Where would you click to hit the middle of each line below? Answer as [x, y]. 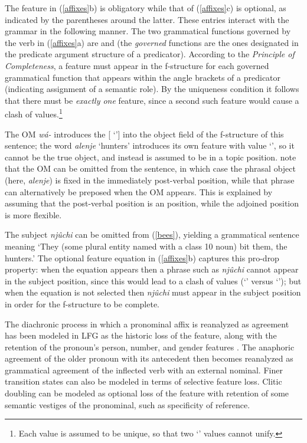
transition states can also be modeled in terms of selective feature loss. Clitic [143, 381]
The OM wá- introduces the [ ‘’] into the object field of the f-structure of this [144, 134]
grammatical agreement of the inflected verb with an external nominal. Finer [144, 370]
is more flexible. [33, 214]
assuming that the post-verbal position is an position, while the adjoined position [152, 203]
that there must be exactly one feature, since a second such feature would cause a [152, 100]
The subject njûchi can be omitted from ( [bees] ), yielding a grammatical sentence [152, 234]
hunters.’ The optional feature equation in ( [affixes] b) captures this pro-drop [142, 257]
